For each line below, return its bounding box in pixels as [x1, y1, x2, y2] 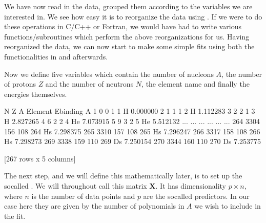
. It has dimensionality [155, 180, 226, 191]
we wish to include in [194, 200, 261, 211]
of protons [4, 78, 36, 89]
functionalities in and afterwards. [4, 51, 108, 62]
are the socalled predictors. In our [143, 190, 250, 201]
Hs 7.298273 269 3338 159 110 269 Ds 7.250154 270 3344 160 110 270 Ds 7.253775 [4, 136, 261, 147]
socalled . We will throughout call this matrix [4, 180, 147, 191]
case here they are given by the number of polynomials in [4, 200, 185, 211]
